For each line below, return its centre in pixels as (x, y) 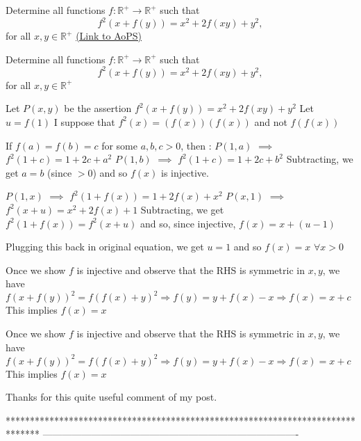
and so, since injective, (188, 223)
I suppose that (84, 121)
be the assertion (98, 108)
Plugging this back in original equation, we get (105, 247)
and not (271, 121)
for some (119, 145)
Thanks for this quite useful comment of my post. (111, 397)
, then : (196, 145)
